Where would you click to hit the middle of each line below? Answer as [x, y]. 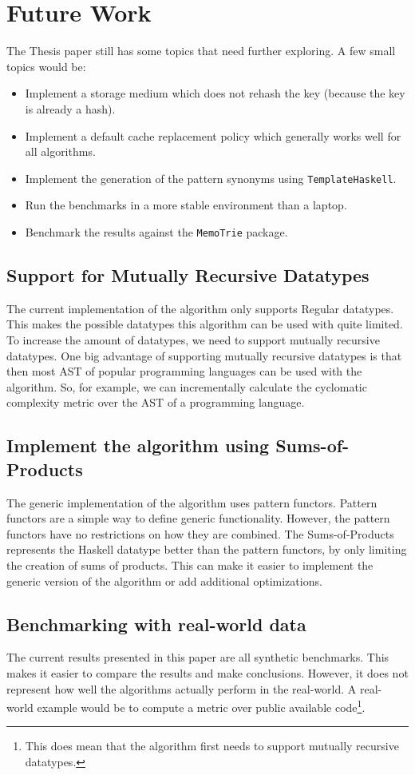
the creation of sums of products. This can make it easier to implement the [190, 564]
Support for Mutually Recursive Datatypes [188, 274]
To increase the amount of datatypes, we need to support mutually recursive [193, 339]
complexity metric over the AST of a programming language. [156, 402]
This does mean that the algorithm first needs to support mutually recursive [212, 746]
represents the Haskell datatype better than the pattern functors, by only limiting [207, 549]
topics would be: [46, 66]
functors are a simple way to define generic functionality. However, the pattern [198, 518]
